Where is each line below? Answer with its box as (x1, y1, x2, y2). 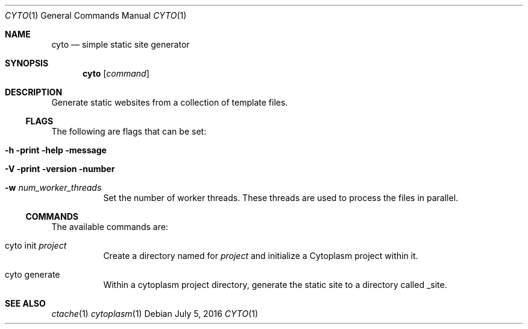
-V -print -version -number (5, 164, 115, 174)
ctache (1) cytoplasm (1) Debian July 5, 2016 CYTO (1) (51, 308, 259, 319)
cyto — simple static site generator (51, 39, 190, 50)
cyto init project (5, 240, 67, 251)
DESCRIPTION (5, 87, 63, 97)
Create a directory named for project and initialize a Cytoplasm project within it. (103, 251, 418, 261)
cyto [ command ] (83, 68, 149, 78)
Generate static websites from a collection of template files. (51, 97, 288, 107)
